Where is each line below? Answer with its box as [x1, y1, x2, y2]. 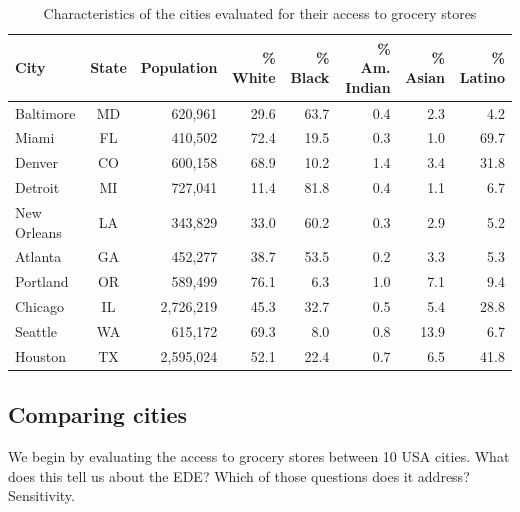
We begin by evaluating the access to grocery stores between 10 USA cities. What [8, 446, 510, 467]
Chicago [15, 296, 64, 317]
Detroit [15, 177, 60, 198]
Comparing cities [8, 399, 188, 430]
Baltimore [15, 102, 76, 123]
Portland [15, 271, 69, 292]
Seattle [15, 320, 57, 341]
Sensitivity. [8, 485, 75, 506]
